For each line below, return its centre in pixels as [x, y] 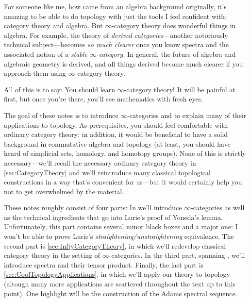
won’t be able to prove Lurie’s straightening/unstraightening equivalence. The [119, 236]
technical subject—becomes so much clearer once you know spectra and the [116, 44]
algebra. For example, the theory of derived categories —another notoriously [116, 35]
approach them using [35, 73]
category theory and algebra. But [53, 25]
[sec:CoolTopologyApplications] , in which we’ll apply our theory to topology [117, 274]
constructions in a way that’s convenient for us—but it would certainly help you [123, 182]
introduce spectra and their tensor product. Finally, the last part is [104, 264]
